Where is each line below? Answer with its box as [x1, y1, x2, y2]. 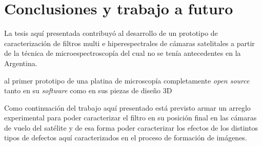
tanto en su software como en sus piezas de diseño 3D [4, 85, 172, 96]
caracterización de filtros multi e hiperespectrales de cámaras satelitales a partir [4, 37, 255, 48]
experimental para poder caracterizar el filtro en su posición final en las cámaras [4, 112, 257, 123]
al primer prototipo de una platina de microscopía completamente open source [4, 75, 250, 86]
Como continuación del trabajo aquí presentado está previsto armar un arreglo [4, 102, 251, 113]
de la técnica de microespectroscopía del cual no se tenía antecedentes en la [4, 48, 241, 58]
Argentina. [4, 57, 37, 68]
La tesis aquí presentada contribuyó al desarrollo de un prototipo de [4, 28, 218, 38]
